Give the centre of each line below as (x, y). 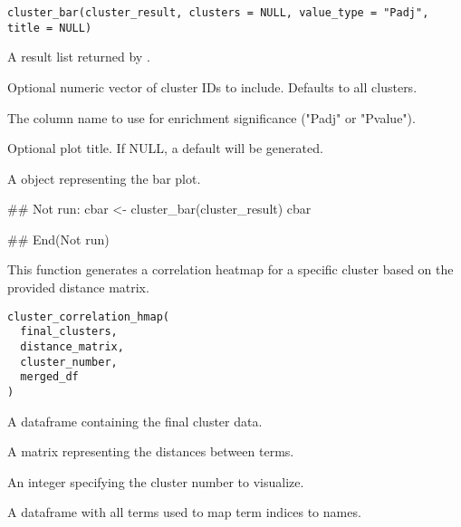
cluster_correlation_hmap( (88, 316)
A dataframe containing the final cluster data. (135, 421)
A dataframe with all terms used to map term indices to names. (184, 512)
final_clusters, (69, 332)
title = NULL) (50, 28)
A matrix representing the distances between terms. (151, 451)
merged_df (49, 377)
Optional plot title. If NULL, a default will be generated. (165, 148)
